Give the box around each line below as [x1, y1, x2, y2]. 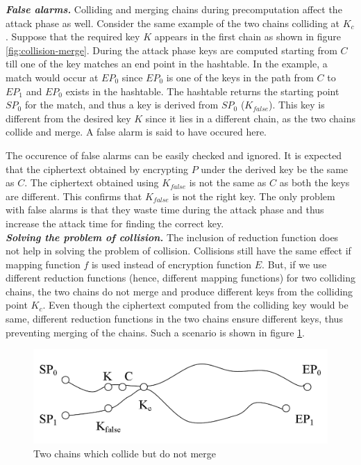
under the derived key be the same [201, 161, 349, 176]
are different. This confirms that [6, 188, 142, 203]
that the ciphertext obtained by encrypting [6, 161, 189, 176]
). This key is [269, 97, 325, 112]
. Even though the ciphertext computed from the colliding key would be [42, 297, 349, 312]
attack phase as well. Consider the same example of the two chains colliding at [6, 15, 340, 30]
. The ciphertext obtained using [24, 175, 159, 190]
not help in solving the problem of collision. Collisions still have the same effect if [6, 243, 351, 258]
